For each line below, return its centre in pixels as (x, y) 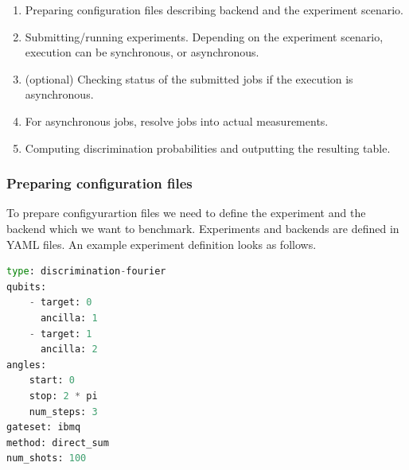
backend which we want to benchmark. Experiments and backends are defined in (203, 228)
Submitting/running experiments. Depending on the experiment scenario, (204, 36)
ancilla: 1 (69, 318)
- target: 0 (60, 303)
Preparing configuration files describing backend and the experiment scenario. (214, 10)
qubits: (27, 287)
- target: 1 (60, 334)
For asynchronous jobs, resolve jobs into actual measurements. (177, 120)
